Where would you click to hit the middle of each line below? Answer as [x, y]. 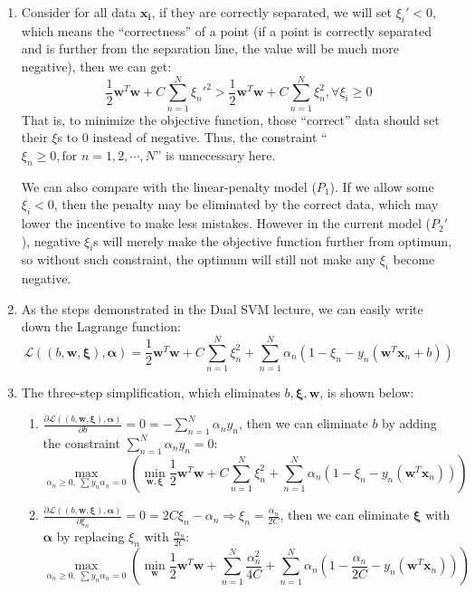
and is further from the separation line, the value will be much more [210, 48]
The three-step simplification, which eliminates [151, 392]
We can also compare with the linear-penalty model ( [169, 186]
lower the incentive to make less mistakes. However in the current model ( [226, 223]
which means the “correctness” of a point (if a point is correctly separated [227, 30]
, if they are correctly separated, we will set [271, 12]
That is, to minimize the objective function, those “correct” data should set [230, 119]
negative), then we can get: [96, 66]
